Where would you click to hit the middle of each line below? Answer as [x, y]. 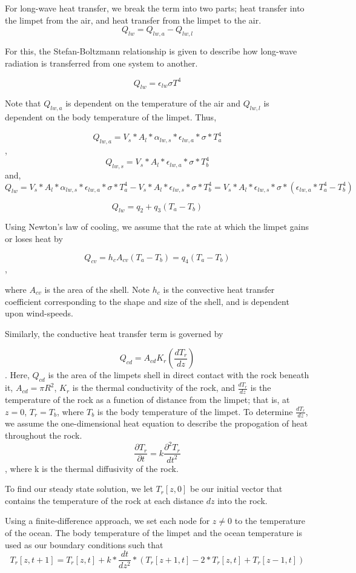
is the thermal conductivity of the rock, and [153, 388]
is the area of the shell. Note [97, 290]
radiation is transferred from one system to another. [101, 63]
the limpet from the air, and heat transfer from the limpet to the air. [133, 20]
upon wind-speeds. [39, 313]
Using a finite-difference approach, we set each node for [107, 521]
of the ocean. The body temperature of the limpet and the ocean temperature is [154, 532]
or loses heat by [34, 239]
